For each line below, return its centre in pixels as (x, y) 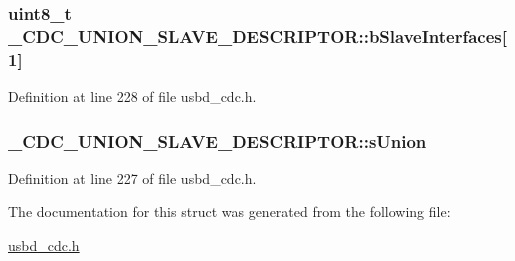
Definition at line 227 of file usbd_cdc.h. (132, 177)
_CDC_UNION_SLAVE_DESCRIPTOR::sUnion (217, 140)
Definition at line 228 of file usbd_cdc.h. (132, 96)
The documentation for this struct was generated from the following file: (229, 211)
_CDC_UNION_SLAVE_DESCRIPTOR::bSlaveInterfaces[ (257, 35)
